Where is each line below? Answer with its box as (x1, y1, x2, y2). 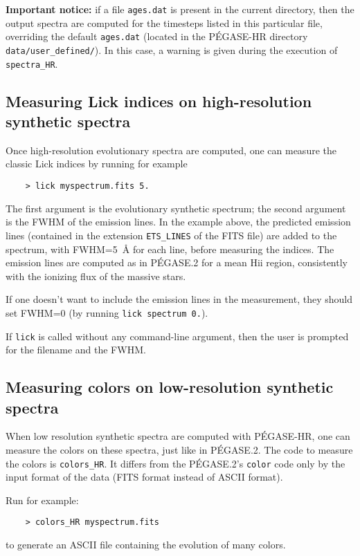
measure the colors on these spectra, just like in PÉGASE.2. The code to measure (6, 442, 353, 456)
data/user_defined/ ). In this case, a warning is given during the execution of (6, 42, 338, 57)
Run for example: (6, 492, 79, 507)
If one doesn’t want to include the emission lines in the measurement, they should (6, 292, 352, 306)
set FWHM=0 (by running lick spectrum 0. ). (6, 305, 208, 319)
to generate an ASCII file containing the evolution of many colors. (6, 537, 286, 552)
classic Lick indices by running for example (6, 156, 188, 171)
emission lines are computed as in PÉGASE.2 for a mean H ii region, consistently (6, 255, 348, 270)
